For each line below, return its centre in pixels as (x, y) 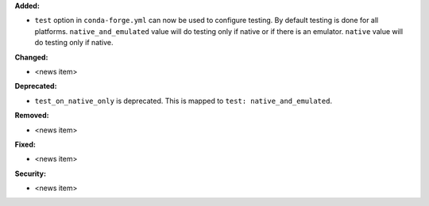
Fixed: (25, 144)
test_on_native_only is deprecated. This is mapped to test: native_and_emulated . (184, 101)
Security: (31, 174)
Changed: (31, 57)
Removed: (32, 116)
